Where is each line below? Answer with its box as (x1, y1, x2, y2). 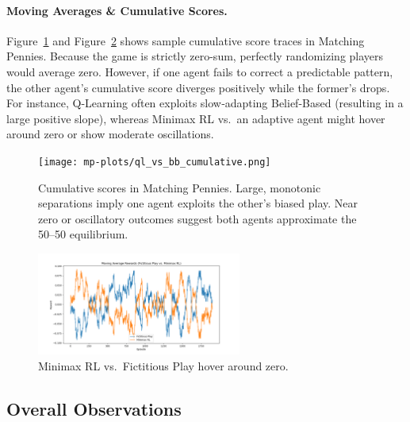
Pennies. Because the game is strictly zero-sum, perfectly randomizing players (6, 48, 384, 64)
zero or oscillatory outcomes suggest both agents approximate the (38, 210, 357, 226)
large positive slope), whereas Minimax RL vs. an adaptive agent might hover (6, 110, 385, 126)
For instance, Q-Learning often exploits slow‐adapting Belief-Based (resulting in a (6, 95, 404, 111)
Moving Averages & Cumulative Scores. (6, 2, 228, 18)
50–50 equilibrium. (38, 226, 128, 242)
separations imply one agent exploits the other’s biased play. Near (38, 195, 358, 211)
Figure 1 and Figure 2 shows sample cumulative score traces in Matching (6, 32, 365, 48)
